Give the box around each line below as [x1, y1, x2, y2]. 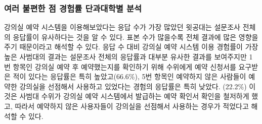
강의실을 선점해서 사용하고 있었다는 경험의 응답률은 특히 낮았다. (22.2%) [19, 81, 247, 91]
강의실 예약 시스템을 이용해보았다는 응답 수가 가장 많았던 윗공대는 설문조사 [4, 22, 240, 32]
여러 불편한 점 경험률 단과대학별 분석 [4, 2, 142, 14]
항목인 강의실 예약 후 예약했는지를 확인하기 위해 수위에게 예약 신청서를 [13, 61, 236, 72]
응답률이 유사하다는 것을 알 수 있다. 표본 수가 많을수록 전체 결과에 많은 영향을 [13, 31, 258, 42]
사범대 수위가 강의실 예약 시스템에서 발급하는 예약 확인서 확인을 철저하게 [19, 91, 249, 101]
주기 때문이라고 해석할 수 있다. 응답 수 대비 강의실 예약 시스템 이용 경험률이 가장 [4, 41, 258, 52]
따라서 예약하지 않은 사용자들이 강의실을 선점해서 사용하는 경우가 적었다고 [15, 100, 249, 111]
